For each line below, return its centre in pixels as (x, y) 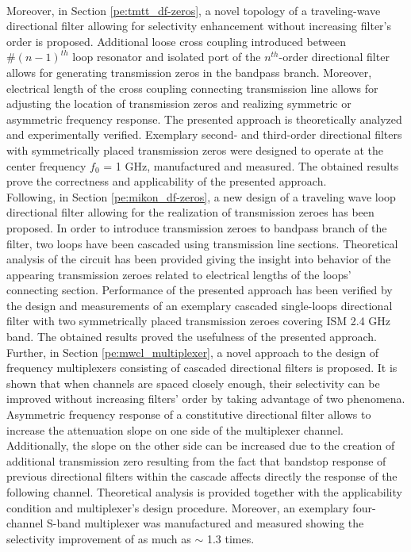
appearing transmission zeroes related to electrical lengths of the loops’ (179, 274)
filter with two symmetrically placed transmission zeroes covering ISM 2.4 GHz (199, 321)
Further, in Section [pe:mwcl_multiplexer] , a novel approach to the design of (193, 352)
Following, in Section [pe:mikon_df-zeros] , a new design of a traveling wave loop (201, 196)
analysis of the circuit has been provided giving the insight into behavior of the (199, 259)
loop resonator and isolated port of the (167, 57)
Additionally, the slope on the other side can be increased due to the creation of (201, 445)
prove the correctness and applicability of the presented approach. (167, 181)
